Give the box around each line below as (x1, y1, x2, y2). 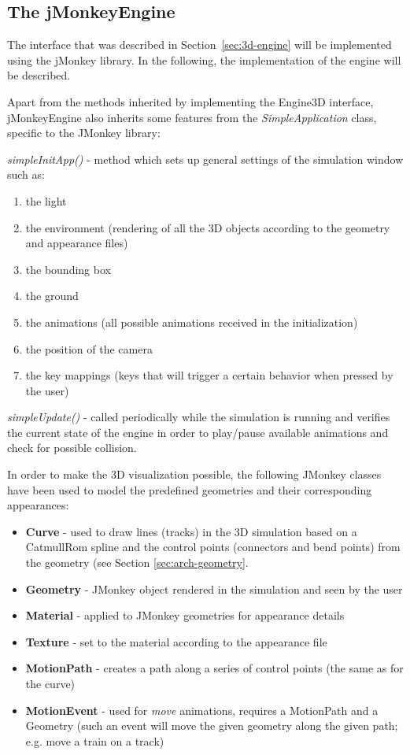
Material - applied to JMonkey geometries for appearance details (25, 607, 345, 624)
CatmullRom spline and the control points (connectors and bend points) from (25, 538, 401, 555)
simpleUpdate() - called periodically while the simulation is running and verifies (7, 409, 390, 425)
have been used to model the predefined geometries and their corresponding (7, 481, 372, 498)
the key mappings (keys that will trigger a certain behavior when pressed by (25, 367, 393, 383)
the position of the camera (25, 340, 153, 357)
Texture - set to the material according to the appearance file (25, 633, 327, 650)
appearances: (7, 497, 69, 513)
